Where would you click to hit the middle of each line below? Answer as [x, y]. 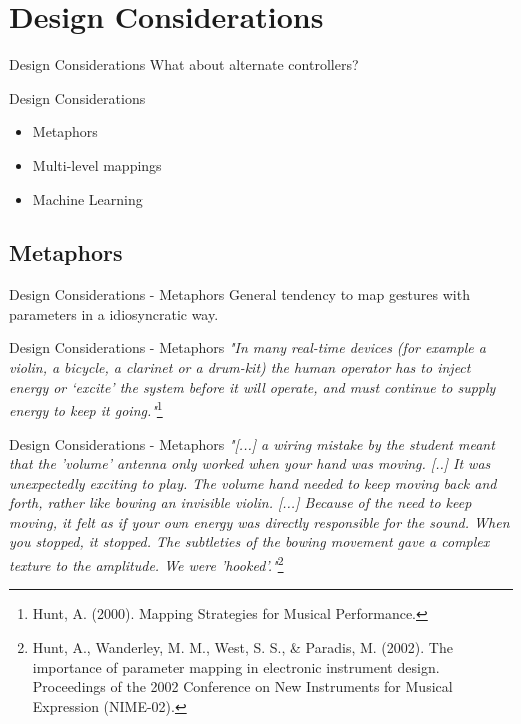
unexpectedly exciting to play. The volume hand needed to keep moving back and [253, 482]
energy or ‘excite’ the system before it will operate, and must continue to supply [252, 386]
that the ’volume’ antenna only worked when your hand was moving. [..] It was [250, 463]
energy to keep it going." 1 [86, 408]
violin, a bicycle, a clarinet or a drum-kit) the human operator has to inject [240, 367]
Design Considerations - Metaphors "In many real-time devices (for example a [247, 347]
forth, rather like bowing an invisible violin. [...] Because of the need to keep [240, 502]
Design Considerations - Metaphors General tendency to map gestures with [239, 294]
